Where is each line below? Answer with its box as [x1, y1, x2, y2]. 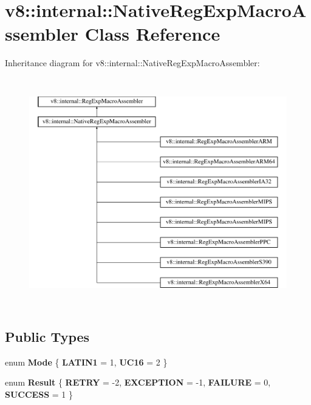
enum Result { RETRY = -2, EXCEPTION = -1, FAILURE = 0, [5, 376, 271, 389]
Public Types [5, 327, 90, 345]
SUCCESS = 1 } [5, 387, 73, 400]
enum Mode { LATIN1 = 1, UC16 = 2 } [5, 355, 168, 368]
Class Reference [84, 21, 220, 46]
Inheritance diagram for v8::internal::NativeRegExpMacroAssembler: [5, 56, 260, 69]
